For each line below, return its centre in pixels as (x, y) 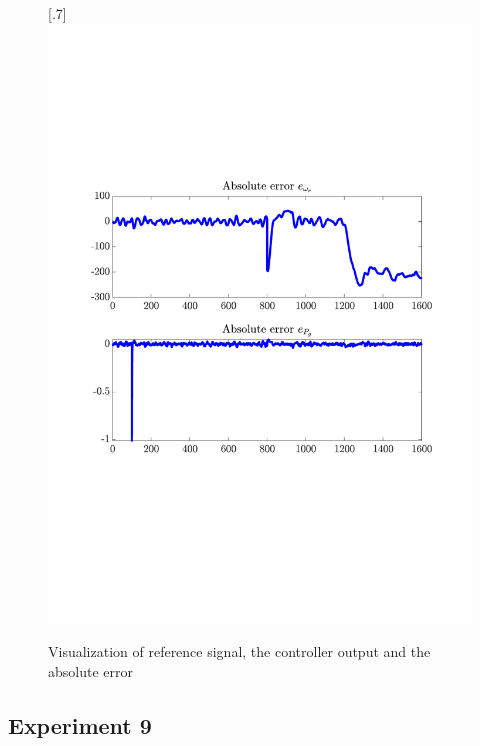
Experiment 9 (80, 724)
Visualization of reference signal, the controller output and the (239, 651)
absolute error (90, 670)
